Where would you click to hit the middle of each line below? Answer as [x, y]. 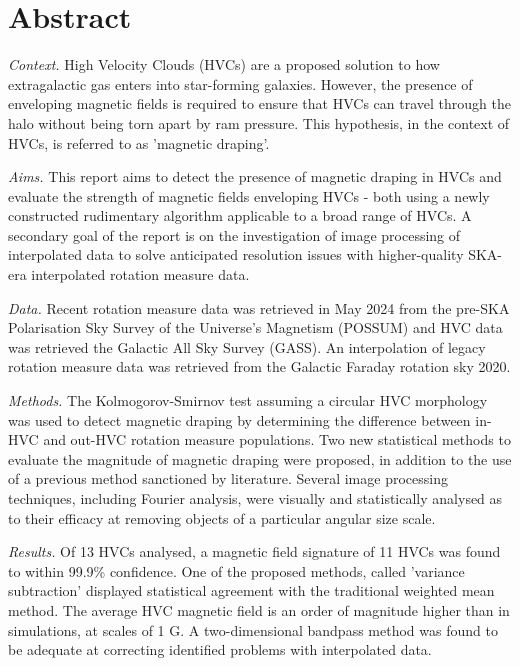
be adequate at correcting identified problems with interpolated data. [220, 649]
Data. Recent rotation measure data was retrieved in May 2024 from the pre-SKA [259, 307]
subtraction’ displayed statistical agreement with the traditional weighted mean [251, 590]
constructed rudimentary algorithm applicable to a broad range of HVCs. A [240, 215]
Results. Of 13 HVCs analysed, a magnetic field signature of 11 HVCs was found [254, 551]
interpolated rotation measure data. [140, 274]
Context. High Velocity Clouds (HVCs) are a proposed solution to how [224, 64]
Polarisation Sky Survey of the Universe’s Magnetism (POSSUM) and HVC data [255, 327]
